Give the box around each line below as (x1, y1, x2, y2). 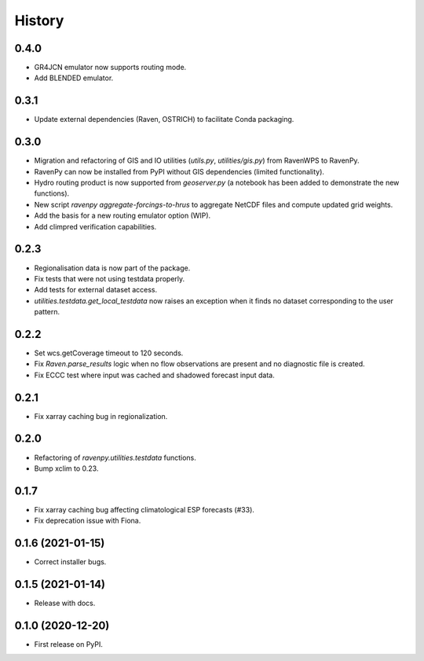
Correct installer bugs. (34, 557, 107, 567)
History (14, 12, 64, 29)
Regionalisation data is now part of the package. (34, 263, 191, 273)
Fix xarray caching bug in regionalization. (34, 411, 168, 420)
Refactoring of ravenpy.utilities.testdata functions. (34, 453, 196, 462)
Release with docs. (34, 598, 96, 608)
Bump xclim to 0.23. (34, 464, 99, 473)
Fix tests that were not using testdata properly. (34, 274, 185, 283)
